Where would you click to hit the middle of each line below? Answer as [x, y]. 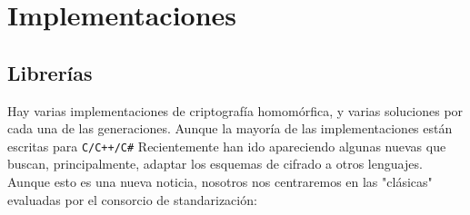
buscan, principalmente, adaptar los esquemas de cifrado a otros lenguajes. [215, 164]
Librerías [50, 72]
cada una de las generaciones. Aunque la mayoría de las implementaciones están [230, 128]
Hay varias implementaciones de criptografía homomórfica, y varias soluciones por [235, 110]
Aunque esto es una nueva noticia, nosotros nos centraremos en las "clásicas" [220, 182]
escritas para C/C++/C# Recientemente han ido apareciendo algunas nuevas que [227, 146]
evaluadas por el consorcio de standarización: [132, 199]
